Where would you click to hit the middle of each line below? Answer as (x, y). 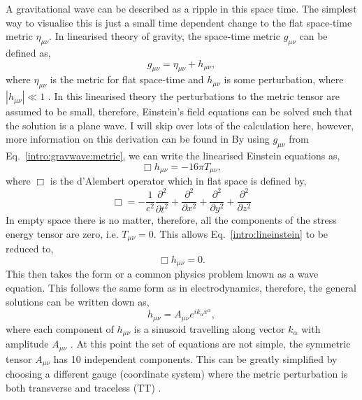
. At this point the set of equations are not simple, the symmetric (210, 344)
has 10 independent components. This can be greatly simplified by (195, 358)
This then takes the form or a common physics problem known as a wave (162, 274)
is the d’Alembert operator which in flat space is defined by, (178, 181)
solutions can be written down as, (78, 301)
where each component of (60, 328)
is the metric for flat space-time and (127, 79)
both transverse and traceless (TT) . (84, 387)
